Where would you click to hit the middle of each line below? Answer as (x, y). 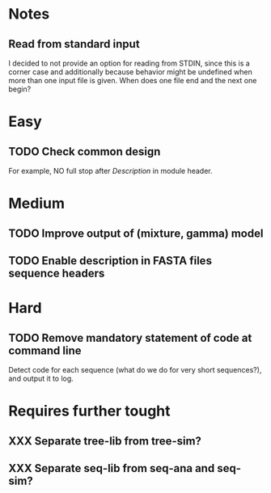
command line (45, 350)
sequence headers (57, 273)
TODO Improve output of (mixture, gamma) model (136, 233)
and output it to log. (41, 378)
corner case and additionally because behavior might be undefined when (130, 72)
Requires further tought (90, 411)
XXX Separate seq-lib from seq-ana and (112, 468)
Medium (36, 204)
